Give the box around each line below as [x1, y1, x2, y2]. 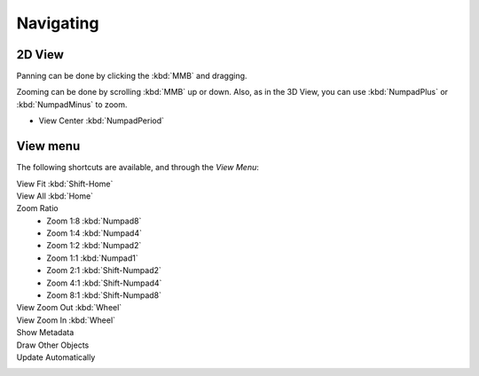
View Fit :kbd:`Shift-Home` [16, 178, 114, 189]
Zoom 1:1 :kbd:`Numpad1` [46, 253, 139, 263]
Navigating [16, 13, 99, 33]
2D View [16, 47, 64, 62]
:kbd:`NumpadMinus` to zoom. [16, 98, 128, 110]
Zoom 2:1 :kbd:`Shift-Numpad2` [46, 265, 161, 276]
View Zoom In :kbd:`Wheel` [16, 315, 115, 325]
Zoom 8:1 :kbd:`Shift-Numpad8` [46, 290, 162, 301]
